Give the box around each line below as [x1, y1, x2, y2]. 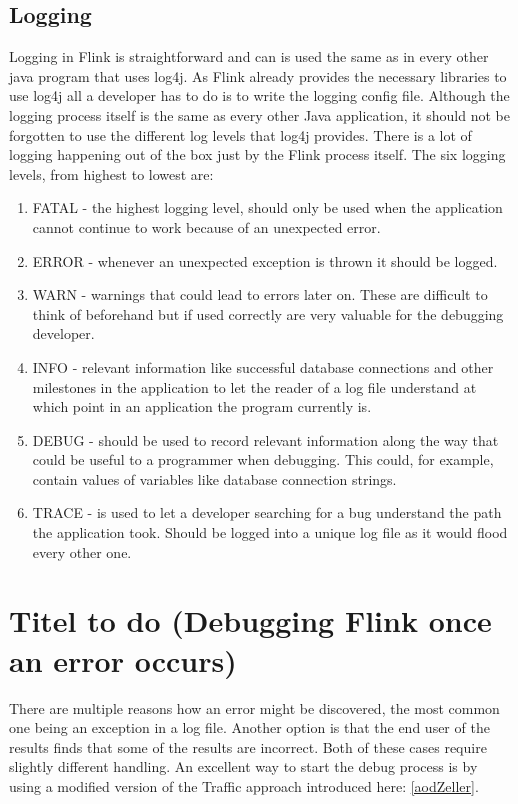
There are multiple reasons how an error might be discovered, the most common [9, 697, 500, 718]
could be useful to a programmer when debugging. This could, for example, [32, 449, 494, 470]
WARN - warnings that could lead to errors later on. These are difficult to [32, 284, 488, 305]
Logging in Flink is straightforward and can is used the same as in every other [9, 46, 489, 67]
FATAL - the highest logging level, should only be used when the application [32, 197, 503, 218]
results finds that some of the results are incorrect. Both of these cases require [9, 736, 487, 757]
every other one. [32, 541, 132, 562]
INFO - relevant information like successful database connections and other [32, 356, 494, 377]
